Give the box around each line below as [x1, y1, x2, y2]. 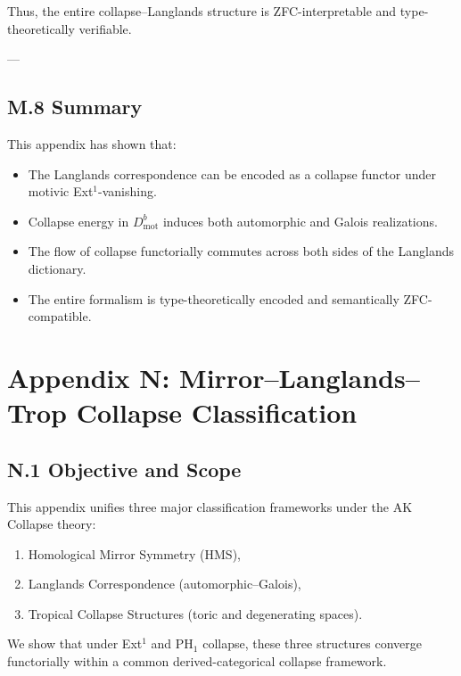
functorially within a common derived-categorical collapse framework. [7, 652, 387, 671]
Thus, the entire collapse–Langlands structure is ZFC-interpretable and [7, 2, 397, 20]
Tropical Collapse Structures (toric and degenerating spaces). [28, 604, 363, 622]
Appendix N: [7, 359, 170, 395]
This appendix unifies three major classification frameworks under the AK [7, 497, 413, 515]
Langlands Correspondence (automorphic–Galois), [28, 574, 301, 593]
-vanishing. [98, 182, 157, 201]
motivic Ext [28, 182, 94, 201]
